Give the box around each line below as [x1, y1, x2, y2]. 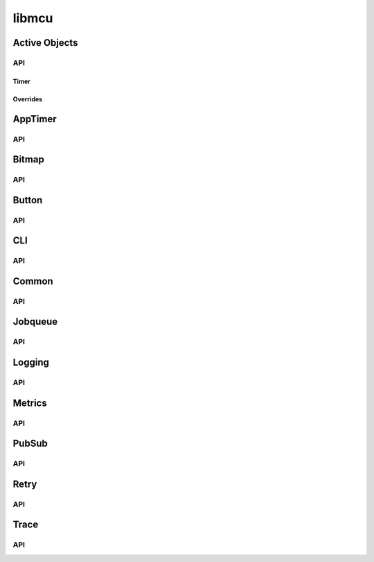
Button [12, 194, 43, 206]
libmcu [12, 10, 53, 26]
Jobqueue [12, 316, 58, 327]
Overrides [12, 94, 43, 103]
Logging [12, 357, 50, 368]
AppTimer [12, 113, 57, 125]
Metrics [12, 397, 48, 409]
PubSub [12, 438, 48, 450]
